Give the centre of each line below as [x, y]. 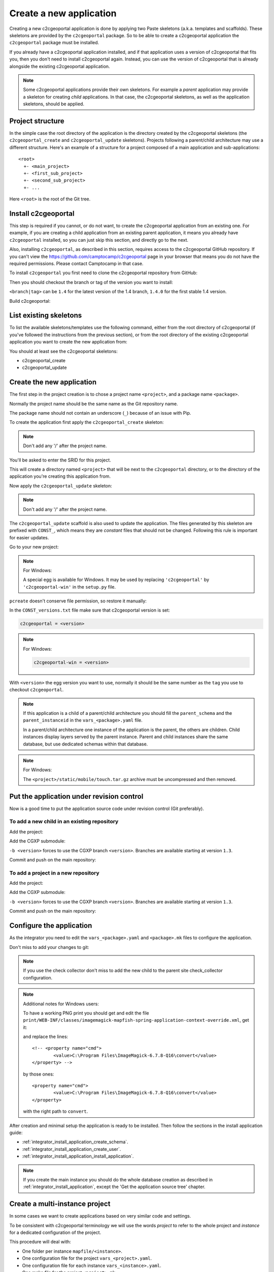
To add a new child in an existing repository [64, 822]
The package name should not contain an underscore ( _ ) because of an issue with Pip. [100, 413]
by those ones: [39, 1074]
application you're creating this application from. [60, 476]
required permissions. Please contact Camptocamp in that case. [76, 263]
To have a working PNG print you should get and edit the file [86, 1013]
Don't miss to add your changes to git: [49, 947]
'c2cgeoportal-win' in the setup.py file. [70, 587]
